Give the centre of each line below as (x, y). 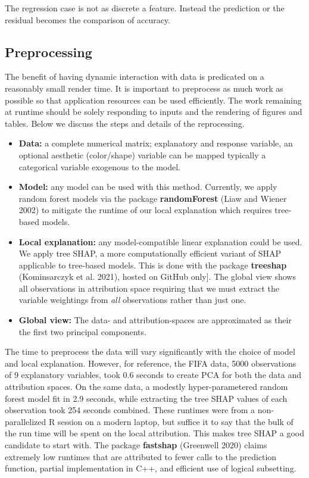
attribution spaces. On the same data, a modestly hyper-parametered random (146, 387)
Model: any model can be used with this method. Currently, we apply (148, 187)
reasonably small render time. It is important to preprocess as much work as (144, 88)
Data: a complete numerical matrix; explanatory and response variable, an (156, 143)
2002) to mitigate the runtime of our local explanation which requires (145, 210)
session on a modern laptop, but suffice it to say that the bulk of (175, 421)
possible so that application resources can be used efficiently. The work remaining (153, 100)
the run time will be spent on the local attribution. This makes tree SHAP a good (154, 433)
